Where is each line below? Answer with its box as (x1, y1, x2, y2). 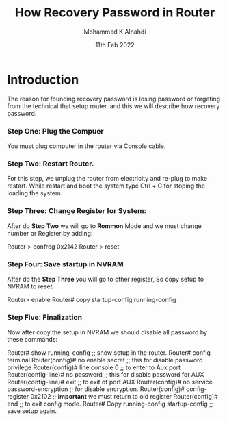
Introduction (7, 72, 79, 87)
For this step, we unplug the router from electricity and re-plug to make (7, 175, 207, 183)
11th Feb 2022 (95, 40, 135, 49)
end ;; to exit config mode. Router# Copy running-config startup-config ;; (7, 399, 213, 408)
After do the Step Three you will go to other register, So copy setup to (7, 275, 204, 283)
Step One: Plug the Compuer (7, 126, 104, 136)
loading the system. (7, 189, 63, 197)
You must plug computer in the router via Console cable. (7, 142, 166, 150)
